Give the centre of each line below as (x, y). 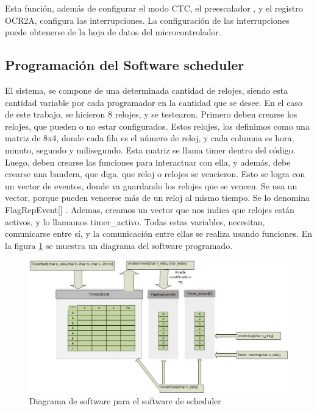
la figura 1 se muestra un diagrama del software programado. (119, 245)
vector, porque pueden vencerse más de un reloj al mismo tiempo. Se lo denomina (158, 198)
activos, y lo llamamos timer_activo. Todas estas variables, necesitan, (135, 221)
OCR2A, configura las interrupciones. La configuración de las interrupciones (147, 20)
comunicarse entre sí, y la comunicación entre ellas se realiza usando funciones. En (158, 234)
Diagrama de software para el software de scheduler (125, 401)
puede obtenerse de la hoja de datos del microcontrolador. (113, 32)
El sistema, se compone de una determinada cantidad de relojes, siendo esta (147, 90)
